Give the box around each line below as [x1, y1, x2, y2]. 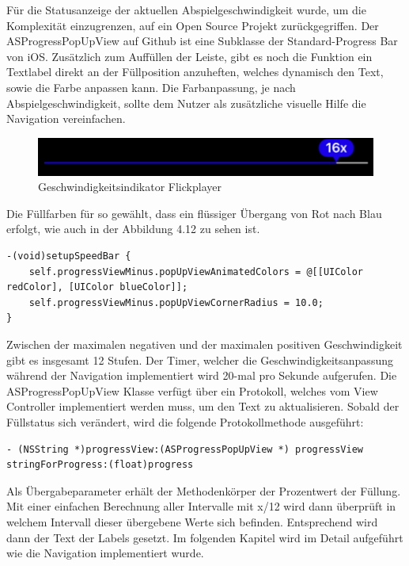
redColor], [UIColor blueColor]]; [6, 281, 188, 293]
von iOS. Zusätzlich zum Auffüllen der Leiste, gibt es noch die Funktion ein [6, 48, 373, 64]
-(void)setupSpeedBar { [6, 250, 131, 262]
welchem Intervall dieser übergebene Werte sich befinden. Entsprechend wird [6, 513, 378, 530]
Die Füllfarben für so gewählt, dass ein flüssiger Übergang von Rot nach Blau [6, 205, 382, 221]
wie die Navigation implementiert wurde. [6, 545, 204, 561]
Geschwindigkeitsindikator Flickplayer [38, 178, 222, 195]
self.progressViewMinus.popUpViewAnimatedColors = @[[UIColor [28, 266, 364, 277]
